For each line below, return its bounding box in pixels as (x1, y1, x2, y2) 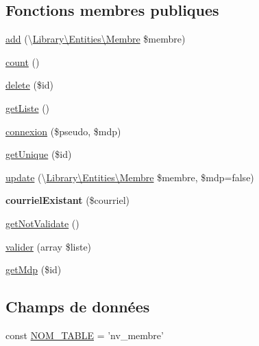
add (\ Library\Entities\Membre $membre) (5, 32, 186, 46)
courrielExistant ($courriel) (5, 193, 130, 207)
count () (5, 54, 40, 69)
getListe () (5, 100, 50, 115)
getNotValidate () (5, 216, 79, 230)
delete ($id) (5, 78, 54, 92)
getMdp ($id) (5, 262, 62, 277)
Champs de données (5, 296, 150, 317)
